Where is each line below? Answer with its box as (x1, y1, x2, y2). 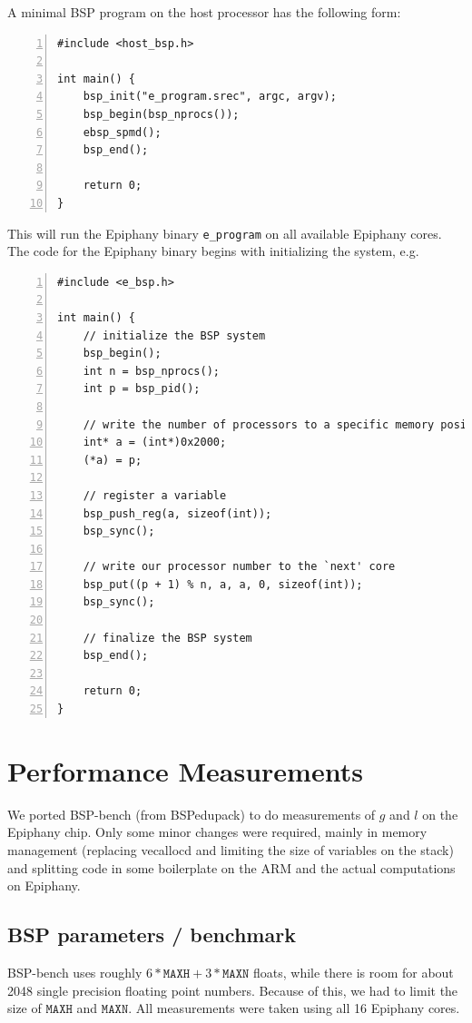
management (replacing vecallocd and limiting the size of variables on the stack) (7, 840, 454, 859)
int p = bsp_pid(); (83, 382, 201, 396)
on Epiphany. (7, 876, 81, 895)
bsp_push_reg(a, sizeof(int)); (83, 507, 272, 520)
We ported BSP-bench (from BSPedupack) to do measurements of (7, 804, 376, 823)
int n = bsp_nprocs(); (83, 364, 220, 378)
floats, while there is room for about (253, 962, 454, 981)
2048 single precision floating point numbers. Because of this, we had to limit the (7, 980, 458, 999)
